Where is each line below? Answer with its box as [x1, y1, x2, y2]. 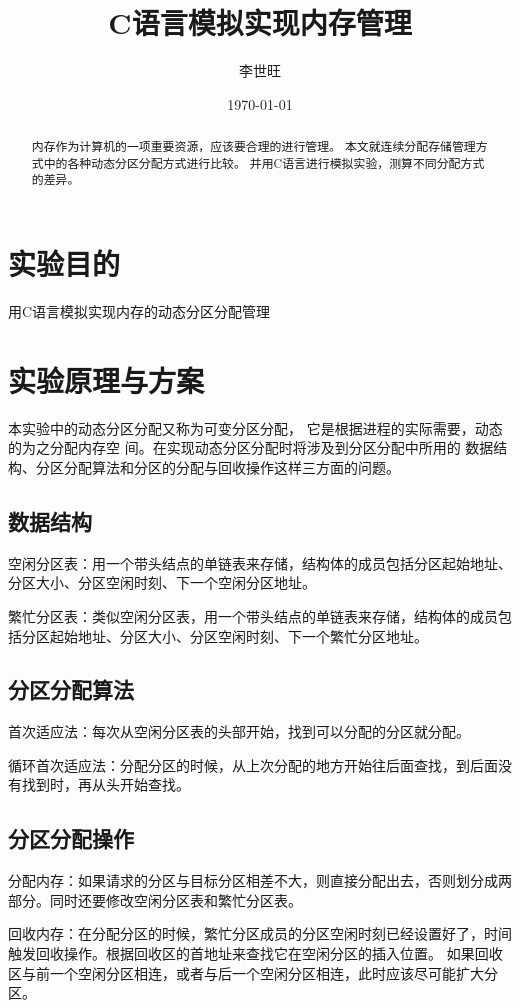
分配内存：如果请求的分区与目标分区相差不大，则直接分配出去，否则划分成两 [8, 870, 512, 891]
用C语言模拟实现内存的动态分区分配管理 [8, 301, 271, 322]
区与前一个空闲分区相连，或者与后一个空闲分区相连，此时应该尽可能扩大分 [8, 962, 498, 983]
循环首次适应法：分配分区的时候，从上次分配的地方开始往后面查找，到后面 [8, 754, 498, 775]
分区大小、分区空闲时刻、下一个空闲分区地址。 [8, 572, 316, 593]
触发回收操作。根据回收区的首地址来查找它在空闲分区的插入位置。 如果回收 [8, 943, 503, 964]
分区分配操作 [8, 823, 134, 854]
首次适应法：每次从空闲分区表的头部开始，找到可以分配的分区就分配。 [8, 721, 470, 742]
